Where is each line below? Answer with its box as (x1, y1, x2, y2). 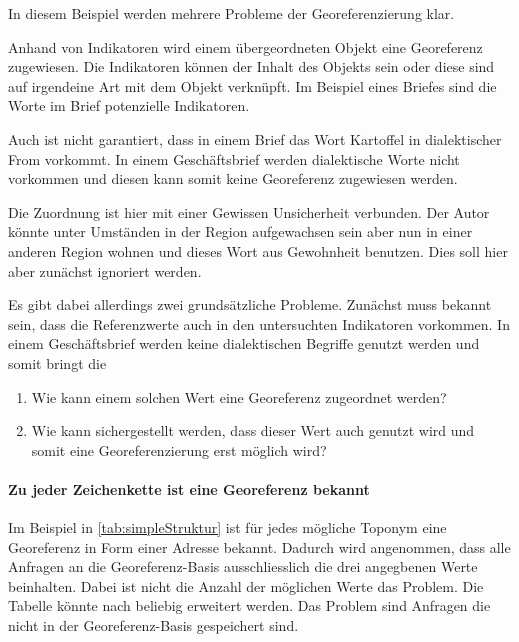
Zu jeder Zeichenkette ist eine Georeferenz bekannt (8, 478, 370, 499)
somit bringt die (8, 352, 107, 373)
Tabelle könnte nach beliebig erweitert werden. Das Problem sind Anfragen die (8, 595, 491, 616)
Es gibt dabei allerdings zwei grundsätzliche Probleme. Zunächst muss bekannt (8, 294, 492, 315)
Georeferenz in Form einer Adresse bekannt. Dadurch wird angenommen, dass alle (8, 536, 511, 557)
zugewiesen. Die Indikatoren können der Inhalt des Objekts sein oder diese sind (8, 56, 495, 77)
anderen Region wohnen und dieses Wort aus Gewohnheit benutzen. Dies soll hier (8, 240, 508, 261)
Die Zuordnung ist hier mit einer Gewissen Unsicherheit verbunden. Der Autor (8, 201, 490, 222)
